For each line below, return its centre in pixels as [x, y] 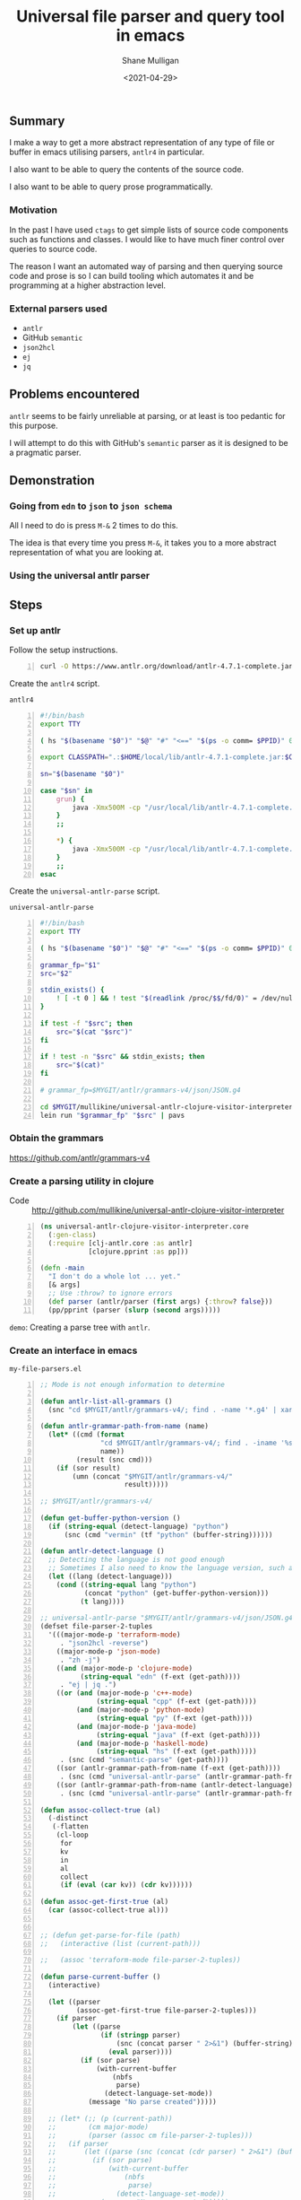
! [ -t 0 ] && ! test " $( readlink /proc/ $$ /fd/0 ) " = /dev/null [176, 999]
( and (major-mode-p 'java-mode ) [136, 1726]
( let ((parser [74, 2002]
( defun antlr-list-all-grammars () [106, 1401]
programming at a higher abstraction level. [88, 285]
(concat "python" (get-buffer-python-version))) [176, 1593]
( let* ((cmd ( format [86, 1435]
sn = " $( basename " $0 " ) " [82, 774]
